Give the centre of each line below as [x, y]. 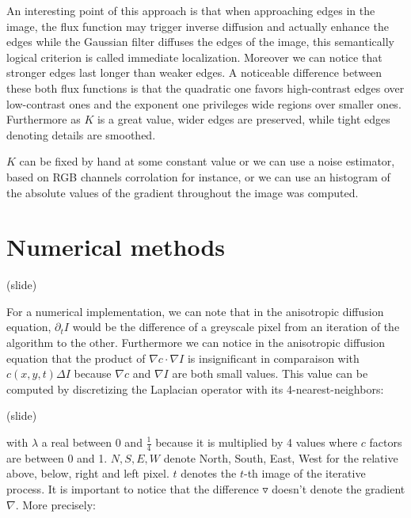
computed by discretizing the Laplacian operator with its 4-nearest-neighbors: [195, 388]
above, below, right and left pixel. [88, 473]
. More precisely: [55, 504]
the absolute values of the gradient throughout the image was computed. [183, 192]
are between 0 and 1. [57, 457]
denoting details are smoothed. [81, 134]
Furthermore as [44, 119]
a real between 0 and [92, 442]
